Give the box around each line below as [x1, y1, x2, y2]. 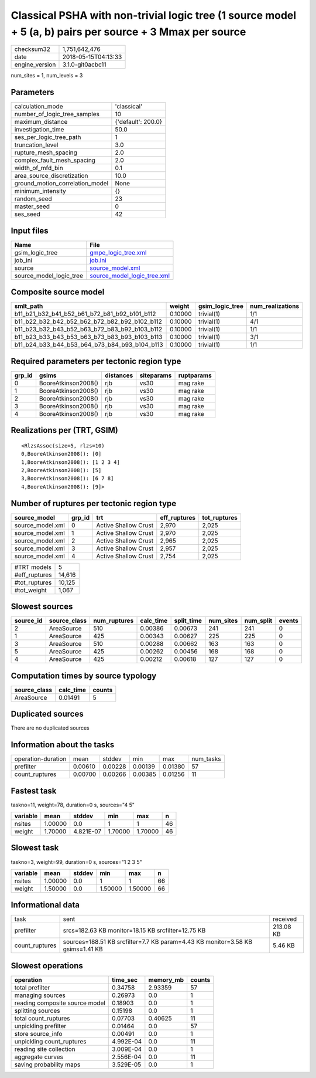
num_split [244, 616, 273, 625]
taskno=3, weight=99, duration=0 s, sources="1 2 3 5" [11, 858, 143, 865]
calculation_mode [14, 103, 64, 111]
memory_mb [148, 975, 184, 984]
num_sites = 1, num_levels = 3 [11, 72, 83, 79]
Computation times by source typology [11, 670, 157, 680]
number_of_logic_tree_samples [14, 110, 99, 118]
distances [105, 371, 133, 379]
